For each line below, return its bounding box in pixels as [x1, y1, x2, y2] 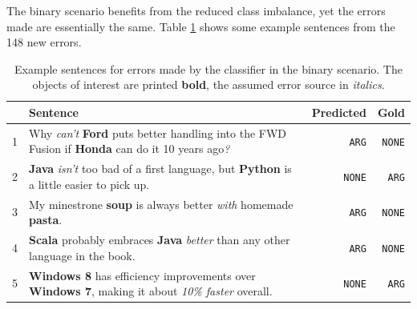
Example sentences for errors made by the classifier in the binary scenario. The [14, 60, 403, 77]
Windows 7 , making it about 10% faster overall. [29, 283, 273, 299]
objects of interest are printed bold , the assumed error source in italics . [32, 76, 385, 93]
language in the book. [29, 247, 136, 263]
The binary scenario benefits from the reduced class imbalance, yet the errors [6, 2, 386, 18]
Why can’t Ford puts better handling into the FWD [29, 124, 287, 141]
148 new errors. [6, 34, 82, 50]
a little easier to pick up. [29, 175, 150, 192]
